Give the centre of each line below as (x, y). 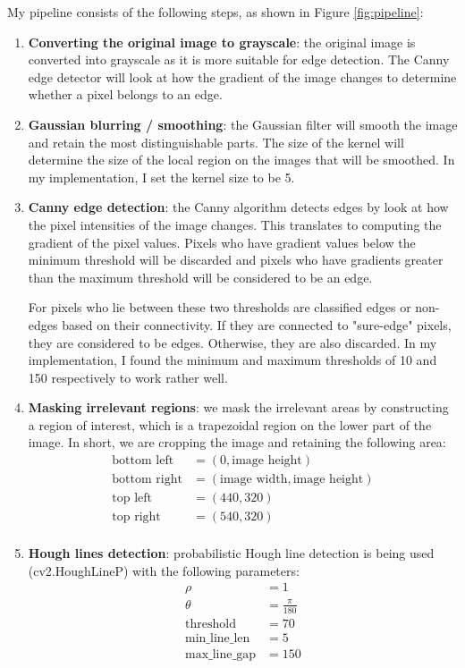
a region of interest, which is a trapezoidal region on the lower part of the (230, 424)
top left (132, 499)
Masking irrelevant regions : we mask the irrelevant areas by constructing (238, 407)
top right (136, 517)
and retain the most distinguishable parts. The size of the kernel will (216, 142)
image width (254, 480)
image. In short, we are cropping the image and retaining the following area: (237, 442)
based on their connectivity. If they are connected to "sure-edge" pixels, (257, 324)
